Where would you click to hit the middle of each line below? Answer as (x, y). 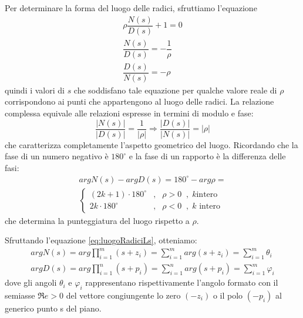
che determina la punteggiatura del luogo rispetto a (97, 220)
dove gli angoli (31, 282)
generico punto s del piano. (53, 308)
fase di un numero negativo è (57, 156)
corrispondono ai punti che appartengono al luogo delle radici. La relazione (139, 101)
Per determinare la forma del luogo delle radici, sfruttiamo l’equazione (131, 8)
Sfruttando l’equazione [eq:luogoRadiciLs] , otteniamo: (101, 240)
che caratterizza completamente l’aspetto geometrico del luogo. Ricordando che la (151, 144)
